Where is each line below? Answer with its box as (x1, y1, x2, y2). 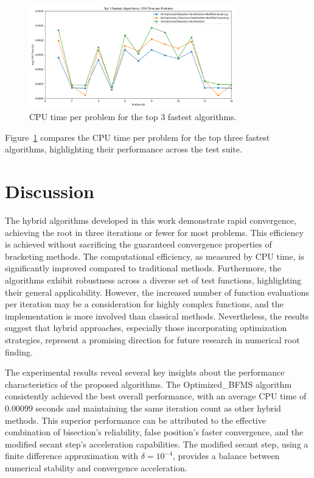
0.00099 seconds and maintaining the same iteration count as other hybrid (5, 402, 281, 414)
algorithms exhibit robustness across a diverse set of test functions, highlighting (5, 274, 302, 287)
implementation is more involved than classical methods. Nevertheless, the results (5, 309, 309, 322)
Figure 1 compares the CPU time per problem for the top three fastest (5, 130, 270, 143)
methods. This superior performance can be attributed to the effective (5, 413, 266, 426)
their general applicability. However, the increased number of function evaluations (5, 285, 309, 298)
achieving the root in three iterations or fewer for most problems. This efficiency (5, 226, 304, 238)
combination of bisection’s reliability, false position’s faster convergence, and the (5, 426, 304, 438)
